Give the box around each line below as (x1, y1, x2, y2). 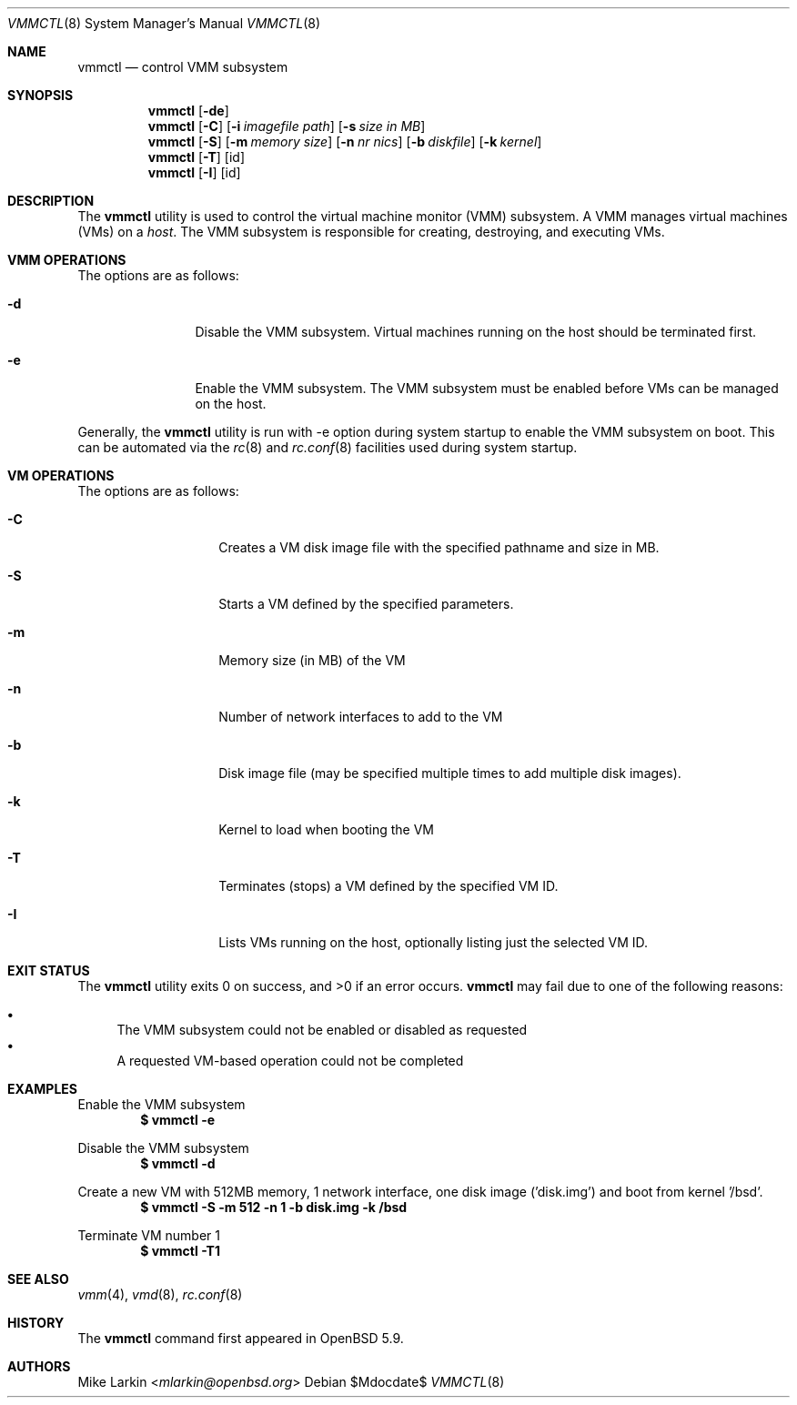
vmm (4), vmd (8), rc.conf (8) (77, 1287, 243, 1302)
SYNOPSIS (7, 87, 74, 103)
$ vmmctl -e (140, 1112, 216, 1127)
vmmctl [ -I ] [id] (147, 165, 241, 180)
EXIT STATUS (7, 963, 90, 978)
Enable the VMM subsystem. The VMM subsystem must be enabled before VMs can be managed (195, 380, 779, 396)
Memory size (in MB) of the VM (218, 652, 406, 668)
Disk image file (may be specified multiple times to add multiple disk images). (218, 765, 681, 781)
